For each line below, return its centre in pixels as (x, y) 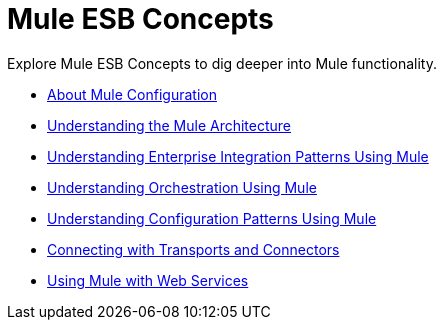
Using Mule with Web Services (148, 280)
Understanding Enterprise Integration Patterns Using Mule (238, 156)
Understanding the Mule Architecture (169, 125)
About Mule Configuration (132, 94)
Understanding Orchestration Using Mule (182, 187)
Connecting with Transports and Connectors (193, 249)
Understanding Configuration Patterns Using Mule (212, 218)
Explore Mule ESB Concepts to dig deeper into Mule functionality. (222, 63)
